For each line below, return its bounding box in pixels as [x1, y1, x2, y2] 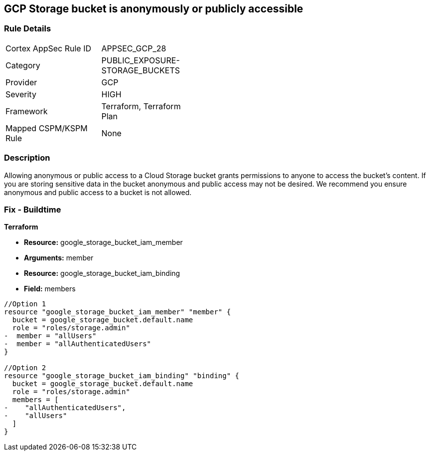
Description [4, 153, 50, 163]
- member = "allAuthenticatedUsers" [4, 340, 151, 348]
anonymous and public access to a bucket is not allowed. [4, 188, 192, 197]
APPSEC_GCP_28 [101, 43, 166, 53]
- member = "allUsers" [4, 332, 97, 340]
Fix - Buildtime [4, 204, 61, 215]
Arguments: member [24, 253, 94, 262]
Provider [5, 77, 37, 87]
